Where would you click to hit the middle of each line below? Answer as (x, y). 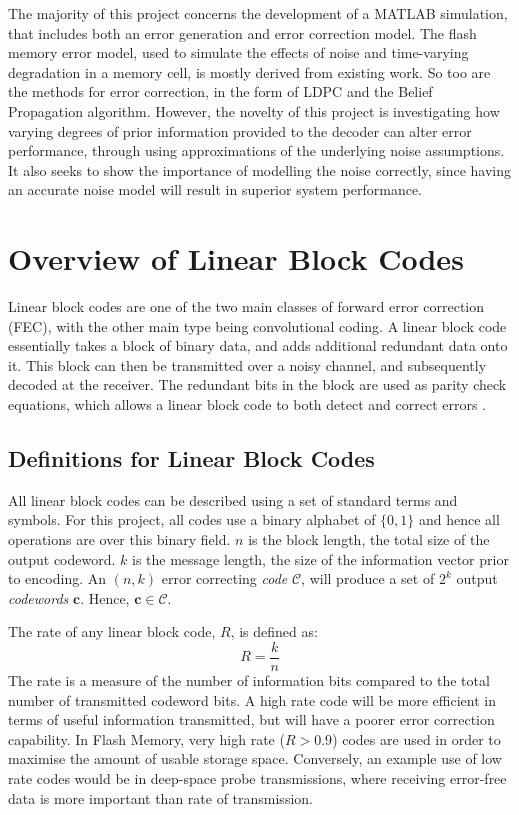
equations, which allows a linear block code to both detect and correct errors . (247, 404)
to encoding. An (57, 578)
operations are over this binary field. (119, 539)
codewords (38, 597)
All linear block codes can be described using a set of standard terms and (233, 499)
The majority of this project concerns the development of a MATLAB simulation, (258, 13)
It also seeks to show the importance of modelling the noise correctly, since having (259, 169)
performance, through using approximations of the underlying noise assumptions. (256, 150)
